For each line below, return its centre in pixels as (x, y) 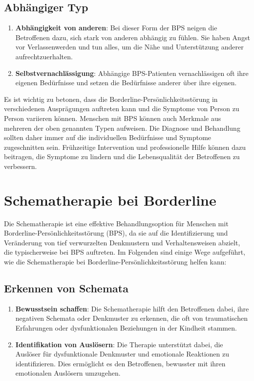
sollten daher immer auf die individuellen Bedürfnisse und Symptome (108, 137)
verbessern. (21, 166)
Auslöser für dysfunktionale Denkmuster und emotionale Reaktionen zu (122, 354)
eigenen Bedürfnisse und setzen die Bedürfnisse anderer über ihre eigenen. (126, 83)
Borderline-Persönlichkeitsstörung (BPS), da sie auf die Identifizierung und (116, 233)
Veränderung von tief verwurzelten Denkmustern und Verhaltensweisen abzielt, (122, 242)
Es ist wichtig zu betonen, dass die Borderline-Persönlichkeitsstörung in (111, 99)
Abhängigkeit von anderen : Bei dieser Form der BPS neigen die (116, 28)
